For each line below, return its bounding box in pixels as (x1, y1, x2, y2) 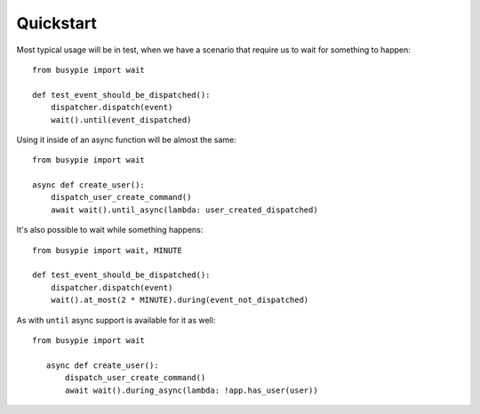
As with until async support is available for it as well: (16, 314, 216, 325)
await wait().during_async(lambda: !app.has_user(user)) (65, 385, 319, 395)
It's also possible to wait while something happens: (16, 225, 204, 235)
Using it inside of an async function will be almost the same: (16, 134, 236, 145)
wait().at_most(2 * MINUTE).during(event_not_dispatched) (50, 295, 309, 306)
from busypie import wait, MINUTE (32, 245, 182, 255)
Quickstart (16, 13, 98, 33)
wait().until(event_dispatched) (50, 115, 192, 124)
